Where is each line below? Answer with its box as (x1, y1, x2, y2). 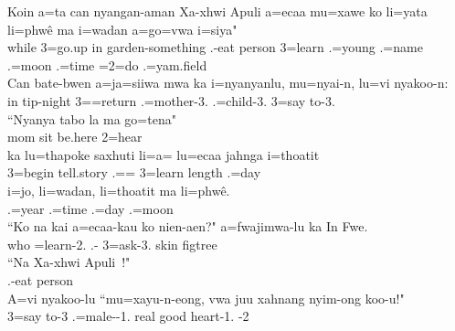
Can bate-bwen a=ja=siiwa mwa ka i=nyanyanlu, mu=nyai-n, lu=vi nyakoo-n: (7, 73, 449, 92)
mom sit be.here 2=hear (7, 127, 143, 146)
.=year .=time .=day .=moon (7, 198, 174, 218)
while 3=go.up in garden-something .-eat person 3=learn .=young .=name (7, 37, 423, 57)
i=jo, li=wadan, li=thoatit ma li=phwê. (7, 180, 230, 199)
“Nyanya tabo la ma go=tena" (7, 109, 176, 128)
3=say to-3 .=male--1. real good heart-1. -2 (7, 306, 249, 326)
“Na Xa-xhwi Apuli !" (7, 252, 131, 272)
